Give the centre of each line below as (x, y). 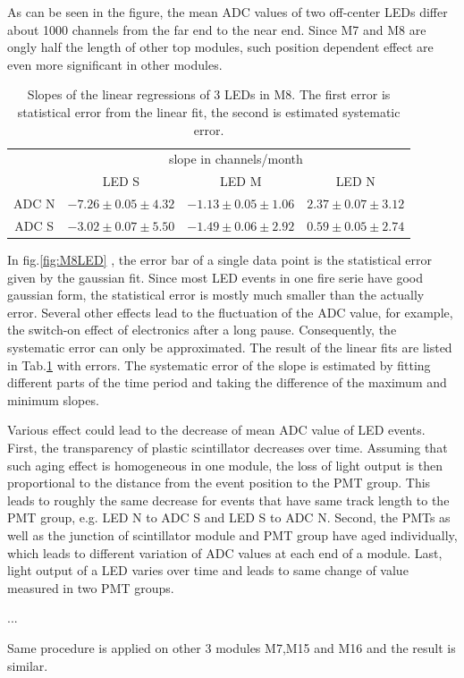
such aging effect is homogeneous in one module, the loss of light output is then (225, 465)
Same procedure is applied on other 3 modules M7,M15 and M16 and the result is (232, 647)
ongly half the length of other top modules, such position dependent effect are (220, 47)
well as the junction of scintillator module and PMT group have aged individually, (232, 534)
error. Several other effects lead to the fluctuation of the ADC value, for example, (230, 312)
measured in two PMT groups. (91, 587)
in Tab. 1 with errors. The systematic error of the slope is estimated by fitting (219, 364)
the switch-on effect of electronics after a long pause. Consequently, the (202, 330)
